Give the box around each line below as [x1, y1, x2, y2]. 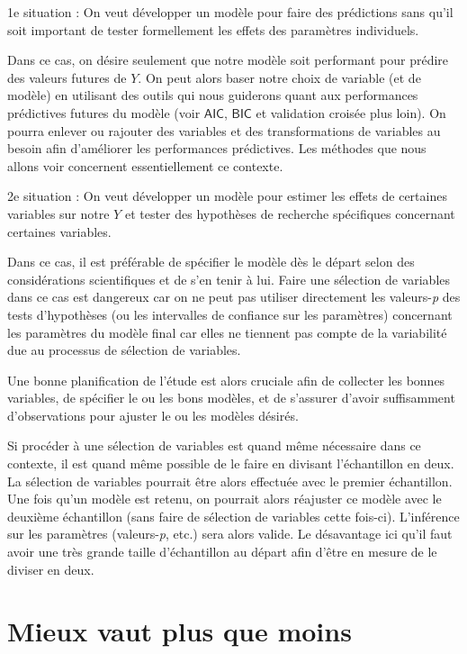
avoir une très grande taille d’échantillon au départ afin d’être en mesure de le [7, 542, 437, 561]
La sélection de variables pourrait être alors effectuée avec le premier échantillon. [7, 471, 453, 490]
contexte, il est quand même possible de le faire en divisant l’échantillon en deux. [7, 454, 454, 473]
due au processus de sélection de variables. [7, 341, 241, 359]
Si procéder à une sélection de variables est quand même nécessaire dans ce [7, 436, 421, 455]
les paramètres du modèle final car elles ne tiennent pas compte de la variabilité [7, 322, 447, 341]
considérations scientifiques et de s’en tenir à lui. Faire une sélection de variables [7, 269, 451, 288]
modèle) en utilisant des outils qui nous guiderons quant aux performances [7, 86, 418, 104]
